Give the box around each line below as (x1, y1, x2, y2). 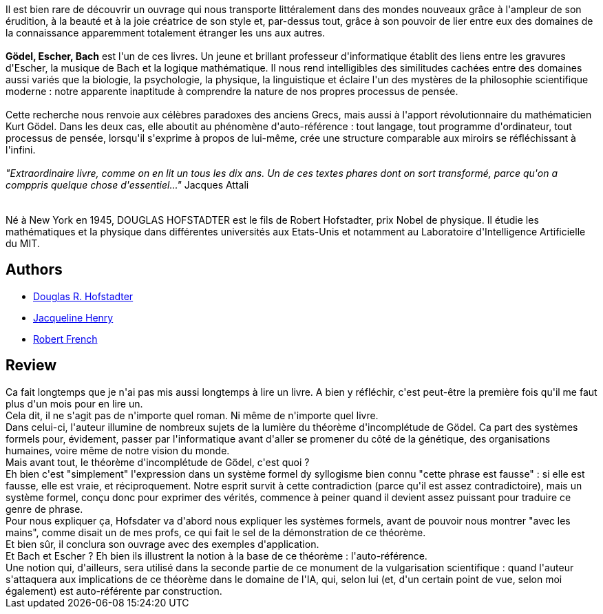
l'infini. (6, 144, 36, 156)
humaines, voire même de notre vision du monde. (6, 444, 230, 456)
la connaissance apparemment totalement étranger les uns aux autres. (6, 27, 326, 39)
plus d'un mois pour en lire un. (6, 397, 143, 410)
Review (6, 357, 57, 374)
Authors (6, 261, 63, 279)
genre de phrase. (6, 502, 83, 515)
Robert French (33, 332, 98, 345)
